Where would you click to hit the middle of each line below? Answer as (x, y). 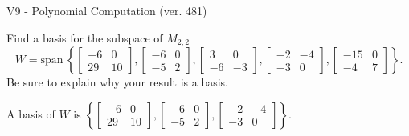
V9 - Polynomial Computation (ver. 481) (107, 10)
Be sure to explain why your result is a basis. (118, 82)
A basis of (31, 113)
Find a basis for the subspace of (85, 37)
